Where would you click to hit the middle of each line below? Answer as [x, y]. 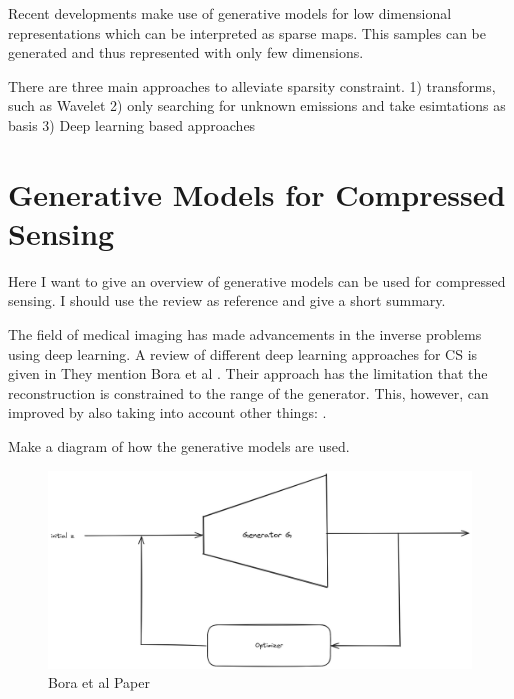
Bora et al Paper [99, 682]
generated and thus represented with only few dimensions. [186, 52]
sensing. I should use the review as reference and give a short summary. [227, 300]
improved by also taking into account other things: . [167, 412]
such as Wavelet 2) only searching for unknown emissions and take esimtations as [257, 105]
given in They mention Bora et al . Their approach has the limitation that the [248, 373]
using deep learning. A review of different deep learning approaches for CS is [243, 353]
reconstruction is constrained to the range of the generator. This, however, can [248, 392]
